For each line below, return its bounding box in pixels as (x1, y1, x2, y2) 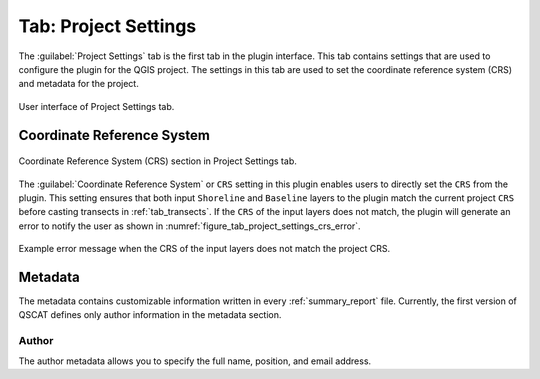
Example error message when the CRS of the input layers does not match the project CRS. (18, 243, 391, 255)
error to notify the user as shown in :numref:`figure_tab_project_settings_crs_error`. (18, 220, 361, 232)
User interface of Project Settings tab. (18, 100, 175, 112)
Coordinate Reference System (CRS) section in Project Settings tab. (18, 155, 297, 167)
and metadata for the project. (18, 78, 139, 90)
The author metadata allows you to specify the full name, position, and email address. (18, 355, 372, 367)
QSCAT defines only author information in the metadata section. (18, 309, 282, 321)
